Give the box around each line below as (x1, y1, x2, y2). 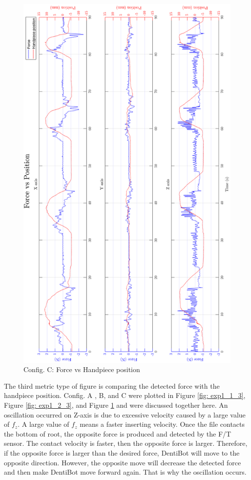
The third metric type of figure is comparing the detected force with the (4, 380, 220, 391)
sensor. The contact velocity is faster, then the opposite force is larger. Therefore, (4, 438, 248, 448)
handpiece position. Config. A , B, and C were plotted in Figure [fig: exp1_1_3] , (4, 390, 246, 400)
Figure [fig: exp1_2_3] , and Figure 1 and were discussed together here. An (4, 400, 228, 410)
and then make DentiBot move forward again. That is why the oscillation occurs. (4, 467, 247, 477)
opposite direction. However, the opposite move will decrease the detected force (4, 457, 241, 467)
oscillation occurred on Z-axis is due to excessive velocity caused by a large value (4, 409, 246, 419)
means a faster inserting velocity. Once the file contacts (80, 419, 245, 429)
